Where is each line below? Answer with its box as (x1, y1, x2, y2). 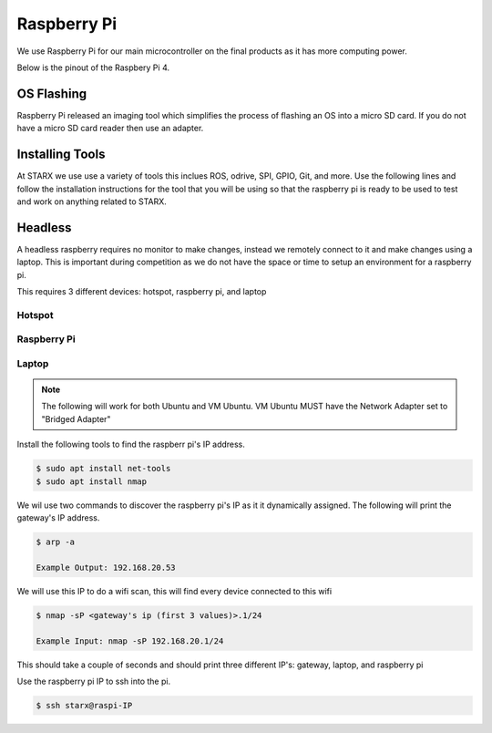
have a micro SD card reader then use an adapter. (16, 123, 204, 134)
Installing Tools (16, 147, 106, 162)
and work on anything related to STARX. (16, 196, 168, 207)
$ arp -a (36, 536, 76, 547)
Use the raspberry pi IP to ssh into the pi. (16, 676, 171, 687)
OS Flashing (16, 86, 87, 101)
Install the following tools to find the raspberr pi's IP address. (16, 439, 246, 450)
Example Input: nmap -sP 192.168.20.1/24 (36, 635, 224, 646)
